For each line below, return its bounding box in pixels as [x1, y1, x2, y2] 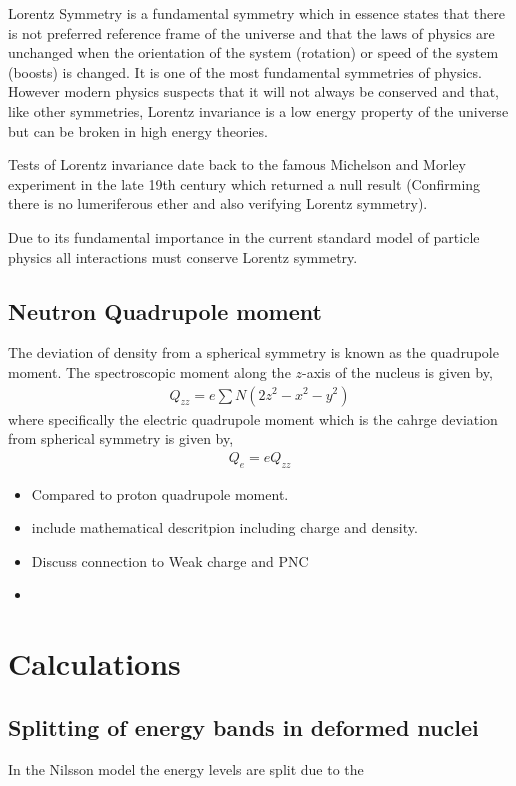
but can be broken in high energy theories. [8, 120, 268, 141]
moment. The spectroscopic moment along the [8, 361, 291, 382]
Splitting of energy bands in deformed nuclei [8, 711, 479, 742]
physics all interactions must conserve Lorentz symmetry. [8, 246, 358, 267]
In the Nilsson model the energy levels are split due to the [8, 758, 364, 779]
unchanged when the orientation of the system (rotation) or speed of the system [8, 42, 499, 63]
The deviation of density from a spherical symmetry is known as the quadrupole [8, 342, 499, 363]
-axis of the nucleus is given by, [302, 361, 493, 382]
